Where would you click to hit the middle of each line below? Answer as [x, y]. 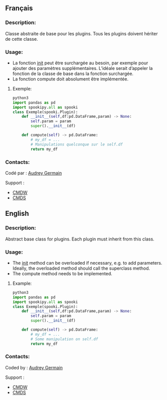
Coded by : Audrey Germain [34, 367]
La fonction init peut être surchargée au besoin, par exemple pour [80, 63]
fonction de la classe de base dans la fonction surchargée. [73, 73]
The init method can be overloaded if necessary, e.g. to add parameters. [87, 263]
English [17, 214]
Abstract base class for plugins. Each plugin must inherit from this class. [80, 239]
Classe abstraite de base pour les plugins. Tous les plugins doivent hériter [81, 33]
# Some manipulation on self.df [64, 339]
